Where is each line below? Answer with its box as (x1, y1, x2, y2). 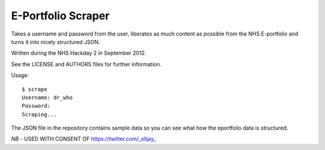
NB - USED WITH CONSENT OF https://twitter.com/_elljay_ (11, 136, 156, 143)
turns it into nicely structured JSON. (11, 38, 101, 45)
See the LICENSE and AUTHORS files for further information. (11, 60, 162, 67)
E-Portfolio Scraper (11, 9, 110, 22)
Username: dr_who (22, 94, 73, 101)
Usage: (11, 72, 29, 79)
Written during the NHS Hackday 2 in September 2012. (11, 49, 147, 57)
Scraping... (22, 111, 57, 117)
